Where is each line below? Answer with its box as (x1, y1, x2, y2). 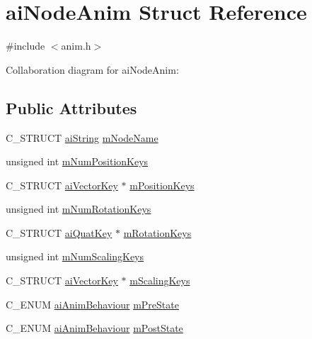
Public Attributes (6, 96, 137, 118)
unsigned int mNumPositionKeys (6, 154, 149, 169)
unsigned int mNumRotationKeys (6, 201, 151, 216)
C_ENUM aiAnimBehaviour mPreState (6, 296, 179, 311)
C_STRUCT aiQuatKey (6, 225, 112, 240)
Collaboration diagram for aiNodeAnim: (6, 62, 179, 77)
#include (6, 38, 45, 53)
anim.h (61, 38, 91, 53)
